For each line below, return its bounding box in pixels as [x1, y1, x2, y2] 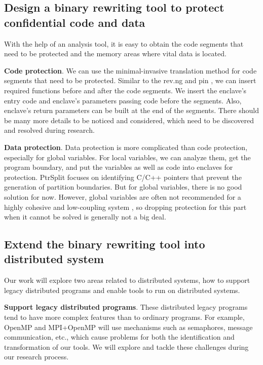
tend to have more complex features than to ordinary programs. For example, [4, 312, 245, 322]
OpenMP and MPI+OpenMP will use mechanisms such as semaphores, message [4, 321, 253, 332]
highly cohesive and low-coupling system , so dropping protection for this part [4, 201, 247, 212]
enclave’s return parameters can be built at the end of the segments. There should [4, 105, 259, 116]
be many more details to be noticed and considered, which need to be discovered [4, 115, 254, 125]
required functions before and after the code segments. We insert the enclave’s [4, 85, 247, 95]
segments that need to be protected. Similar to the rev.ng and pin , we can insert [4, 75, 256, 86]
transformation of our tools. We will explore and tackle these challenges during [4, 341, 249, 352]
